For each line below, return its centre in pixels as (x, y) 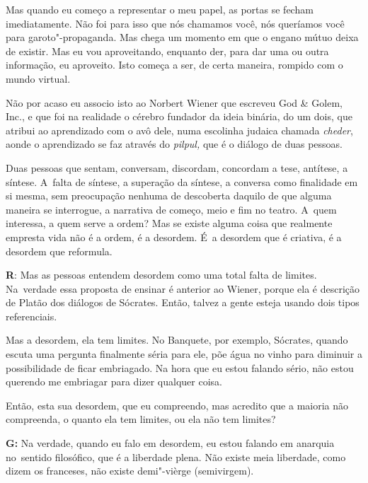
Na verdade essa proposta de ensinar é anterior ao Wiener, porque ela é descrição (183, 288)
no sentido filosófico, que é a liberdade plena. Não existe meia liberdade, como (176, 456)
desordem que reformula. (59, 251)
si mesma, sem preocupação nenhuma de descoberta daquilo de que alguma (169, 196)
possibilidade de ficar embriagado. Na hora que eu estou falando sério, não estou (180, 367)
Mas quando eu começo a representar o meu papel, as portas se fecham (160, 9)
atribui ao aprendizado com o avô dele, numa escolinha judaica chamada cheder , (179, 130)
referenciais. (31, 316)
